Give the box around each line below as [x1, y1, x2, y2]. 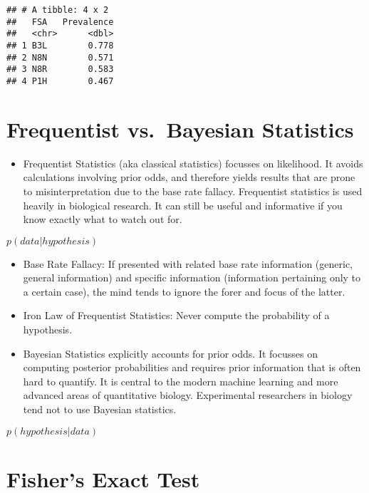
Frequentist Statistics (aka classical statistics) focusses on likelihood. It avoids [23, 155, 363, 170]
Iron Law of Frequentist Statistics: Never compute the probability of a [23, 308, 330, 323]
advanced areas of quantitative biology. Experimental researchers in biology [23, 388, 353, 403]
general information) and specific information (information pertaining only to [23, 270, 361, 285]
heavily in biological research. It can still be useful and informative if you [23, 197, 343, 212]
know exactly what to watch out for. [23, 212, 182, 227]
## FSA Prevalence [6, 16, 114, 27]
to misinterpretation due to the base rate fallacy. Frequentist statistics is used [23, 183, 363, 198]
